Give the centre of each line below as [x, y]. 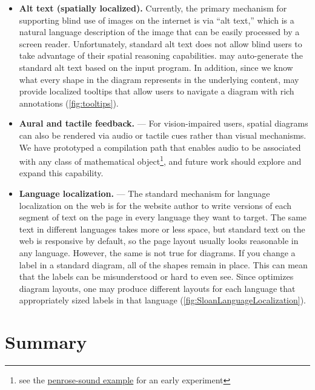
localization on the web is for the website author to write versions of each [155, 205]
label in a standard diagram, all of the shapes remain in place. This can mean [163, 264]
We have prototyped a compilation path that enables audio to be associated [160, 147]
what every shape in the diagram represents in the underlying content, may [159, 79]
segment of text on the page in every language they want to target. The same [163, 217]
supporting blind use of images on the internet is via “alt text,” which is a [157, 20]
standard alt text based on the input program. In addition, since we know [156, 67]
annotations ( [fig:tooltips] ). [69, 103]
